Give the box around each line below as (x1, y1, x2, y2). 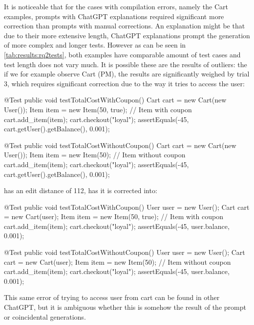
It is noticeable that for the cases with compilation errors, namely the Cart (4, 1, 228, 11)
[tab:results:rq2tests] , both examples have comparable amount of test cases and (4, 49, 241, 59)
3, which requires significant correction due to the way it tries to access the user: (4, 78, 245, 88)
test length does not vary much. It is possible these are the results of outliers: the (4, 59, 247, 69)
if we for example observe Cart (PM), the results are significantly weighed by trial (4, 69, 250, 79)
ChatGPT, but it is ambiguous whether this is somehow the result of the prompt (4, 302, 246, 312)
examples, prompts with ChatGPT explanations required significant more (4, 11, 224, 21)
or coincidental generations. (4, 311, 86, 322)
